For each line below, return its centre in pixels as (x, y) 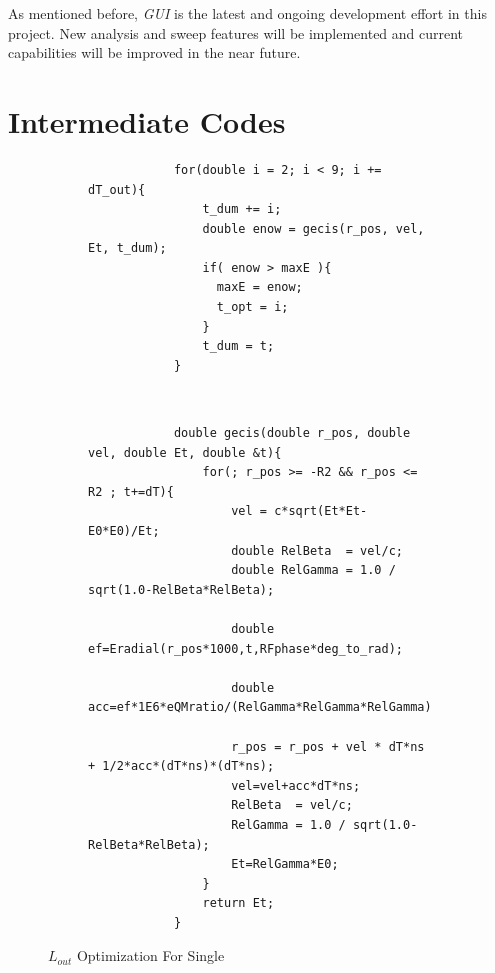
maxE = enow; (259, 287)
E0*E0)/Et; (124, 531)
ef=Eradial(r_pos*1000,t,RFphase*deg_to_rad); (245, 648)
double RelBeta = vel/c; (317, 550)
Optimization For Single (150, 955)
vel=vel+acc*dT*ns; (296, 785)
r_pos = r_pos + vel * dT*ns (328, 746)
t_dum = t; (238, 346)
